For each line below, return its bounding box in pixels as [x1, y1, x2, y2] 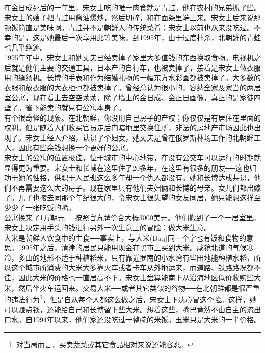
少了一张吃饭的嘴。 [11, 202, 75, 213]
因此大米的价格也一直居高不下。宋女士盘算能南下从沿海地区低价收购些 [18, 272, 254, 283]
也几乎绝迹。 [4, 42, 47, 53]
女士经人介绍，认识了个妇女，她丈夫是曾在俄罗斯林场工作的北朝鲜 [32, 132, 254, 143]
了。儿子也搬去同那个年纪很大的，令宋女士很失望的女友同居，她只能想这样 [4, 192, 254, 203]
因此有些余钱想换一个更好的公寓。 [18, 142, 132, 153]
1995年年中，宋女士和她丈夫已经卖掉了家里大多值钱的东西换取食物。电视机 [4, 52, 254, 62]
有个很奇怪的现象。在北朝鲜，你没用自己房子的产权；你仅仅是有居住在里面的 [4, 112, 261, 123]
